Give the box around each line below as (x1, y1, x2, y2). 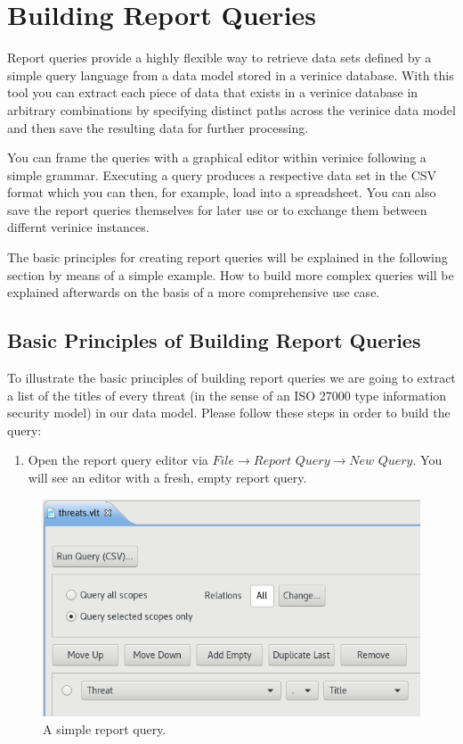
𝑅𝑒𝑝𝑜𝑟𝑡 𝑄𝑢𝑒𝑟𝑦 (253, 455, 330, 468)
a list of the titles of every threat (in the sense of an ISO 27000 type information (7, 385, 447, 404)
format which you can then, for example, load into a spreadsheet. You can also (7, 183, 436, 202)
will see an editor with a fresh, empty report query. (28, 468, 307, 487)
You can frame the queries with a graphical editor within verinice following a (7, 148, 426, 167)
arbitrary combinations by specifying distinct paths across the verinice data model (7, 100, 456, 119)
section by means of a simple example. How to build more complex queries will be (7, 265, 454, 284)
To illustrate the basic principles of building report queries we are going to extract (7, 368, 456, 387)
